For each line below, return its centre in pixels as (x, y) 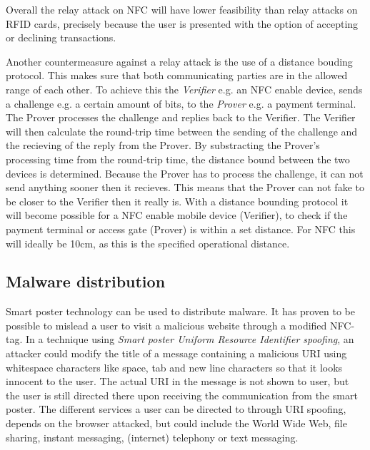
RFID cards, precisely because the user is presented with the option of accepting (182, 23)
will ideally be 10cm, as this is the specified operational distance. (148, 243)
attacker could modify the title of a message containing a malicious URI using (176, 353)
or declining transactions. (61, 37)
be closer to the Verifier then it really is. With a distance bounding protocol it (177, 201)
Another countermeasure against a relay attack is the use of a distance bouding (179, 61)
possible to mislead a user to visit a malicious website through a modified (166, 325)
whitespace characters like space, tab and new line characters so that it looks (174, 367)
